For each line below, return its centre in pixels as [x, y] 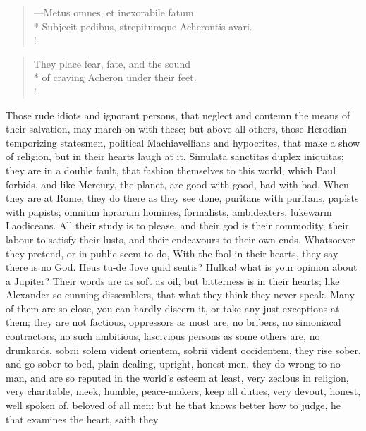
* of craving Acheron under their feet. [115, 77]
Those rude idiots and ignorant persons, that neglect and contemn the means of [178, 115]
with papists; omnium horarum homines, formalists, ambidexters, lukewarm [169, 211]
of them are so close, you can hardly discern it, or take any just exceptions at [173, 308]
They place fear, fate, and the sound [112, 63]
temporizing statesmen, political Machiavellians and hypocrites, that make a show [183, 142]
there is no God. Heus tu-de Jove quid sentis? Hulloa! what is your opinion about [182, 267]
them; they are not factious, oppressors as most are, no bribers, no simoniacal [173, 322]
